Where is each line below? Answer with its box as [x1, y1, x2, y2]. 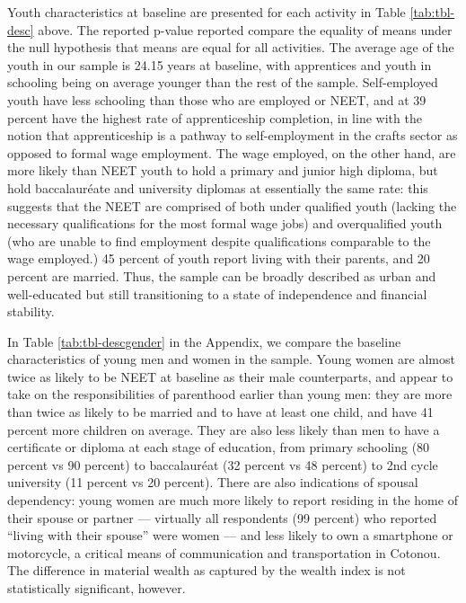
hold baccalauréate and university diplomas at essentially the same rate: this [7, 178, 428, 197]
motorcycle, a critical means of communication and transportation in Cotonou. [7, 543, 441, 562]
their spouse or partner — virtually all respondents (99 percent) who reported [7, 508, 437, 527]
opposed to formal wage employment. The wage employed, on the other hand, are [7, 143, 456, 162]
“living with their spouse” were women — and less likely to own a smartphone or [7, 526, 453, 545]
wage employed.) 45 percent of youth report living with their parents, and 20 [7, 249, 430, 268]
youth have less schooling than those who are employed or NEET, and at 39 [7, 90, 426, 109]
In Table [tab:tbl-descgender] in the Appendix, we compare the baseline [7, 332, 401, 350]
